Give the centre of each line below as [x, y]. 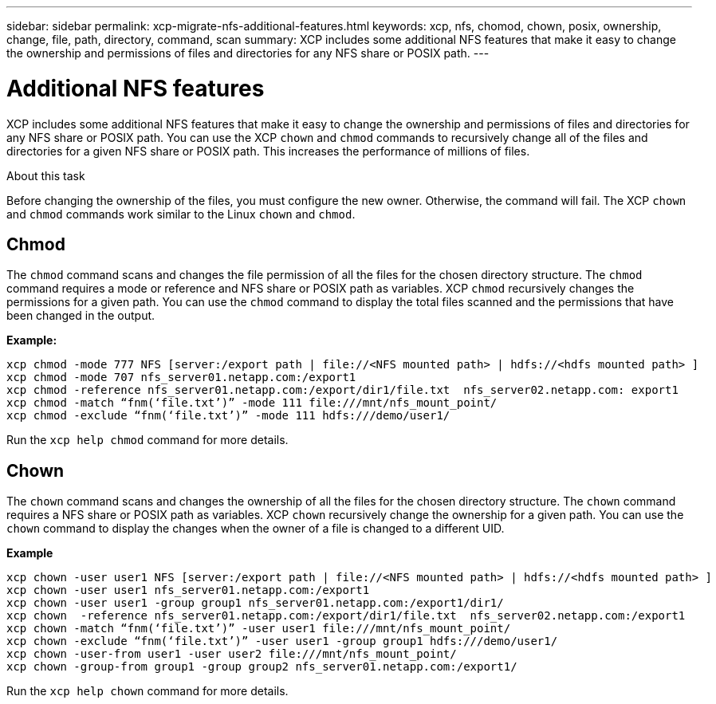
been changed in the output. [81, 316]
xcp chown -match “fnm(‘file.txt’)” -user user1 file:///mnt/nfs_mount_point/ [259, 629]
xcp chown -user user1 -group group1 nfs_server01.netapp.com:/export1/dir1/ [255, 603]
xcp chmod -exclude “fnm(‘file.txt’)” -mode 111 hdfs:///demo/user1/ [228, 416]
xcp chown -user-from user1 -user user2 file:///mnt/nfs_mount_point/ [232, 654]
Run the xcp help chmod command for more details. [148, 440]
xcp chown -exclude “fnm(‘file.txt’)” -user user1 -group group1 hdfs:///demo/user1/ [282, 641]
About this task [46, 175]
